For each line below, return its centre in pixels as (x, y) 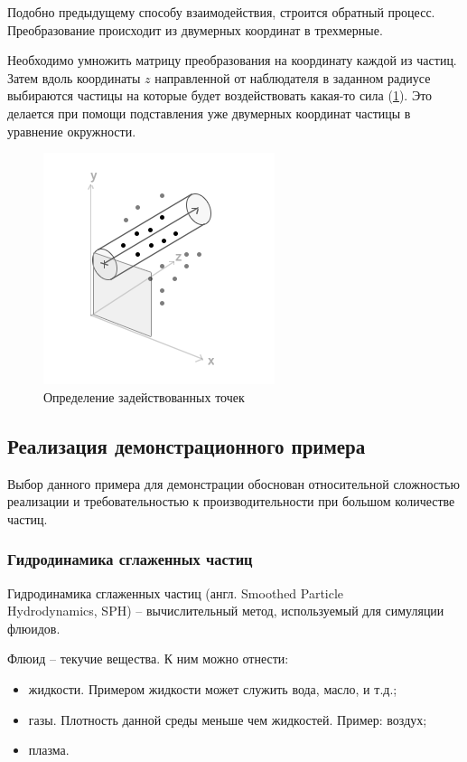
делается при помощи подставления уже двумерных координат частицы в (209, 113)
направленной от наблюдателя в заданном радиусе (293, 77)
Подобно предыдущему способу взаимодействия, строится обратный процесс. (221, 12)
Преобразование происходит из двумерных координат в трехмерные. (195, 29)
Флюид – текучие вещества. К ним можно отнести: (148, 659)
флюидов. (34, 628)
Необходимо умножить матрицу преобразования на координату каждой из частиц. (232, 60)
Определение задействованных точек (144, 396)
